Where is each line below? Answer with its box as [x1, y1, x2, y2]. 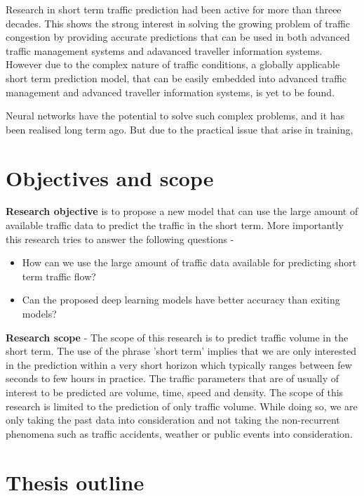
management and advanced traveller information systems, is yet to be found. [6, 84, 335, 99]
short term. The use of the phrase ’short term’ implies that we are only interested [6, 344, 357, 358]
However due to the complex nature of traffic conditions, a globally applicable [6, 57, 340, 72]
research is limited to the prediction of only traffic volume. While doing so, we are [6, 398, 358, 413]
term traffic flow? [22, 268, 96, 283]
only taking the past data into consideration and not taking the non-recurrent [6, 412, 340, 427]
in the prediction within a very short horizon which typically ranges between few [6, 357, 352, 372]
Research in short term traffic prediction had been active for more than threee [6, 2, 342, 16]
